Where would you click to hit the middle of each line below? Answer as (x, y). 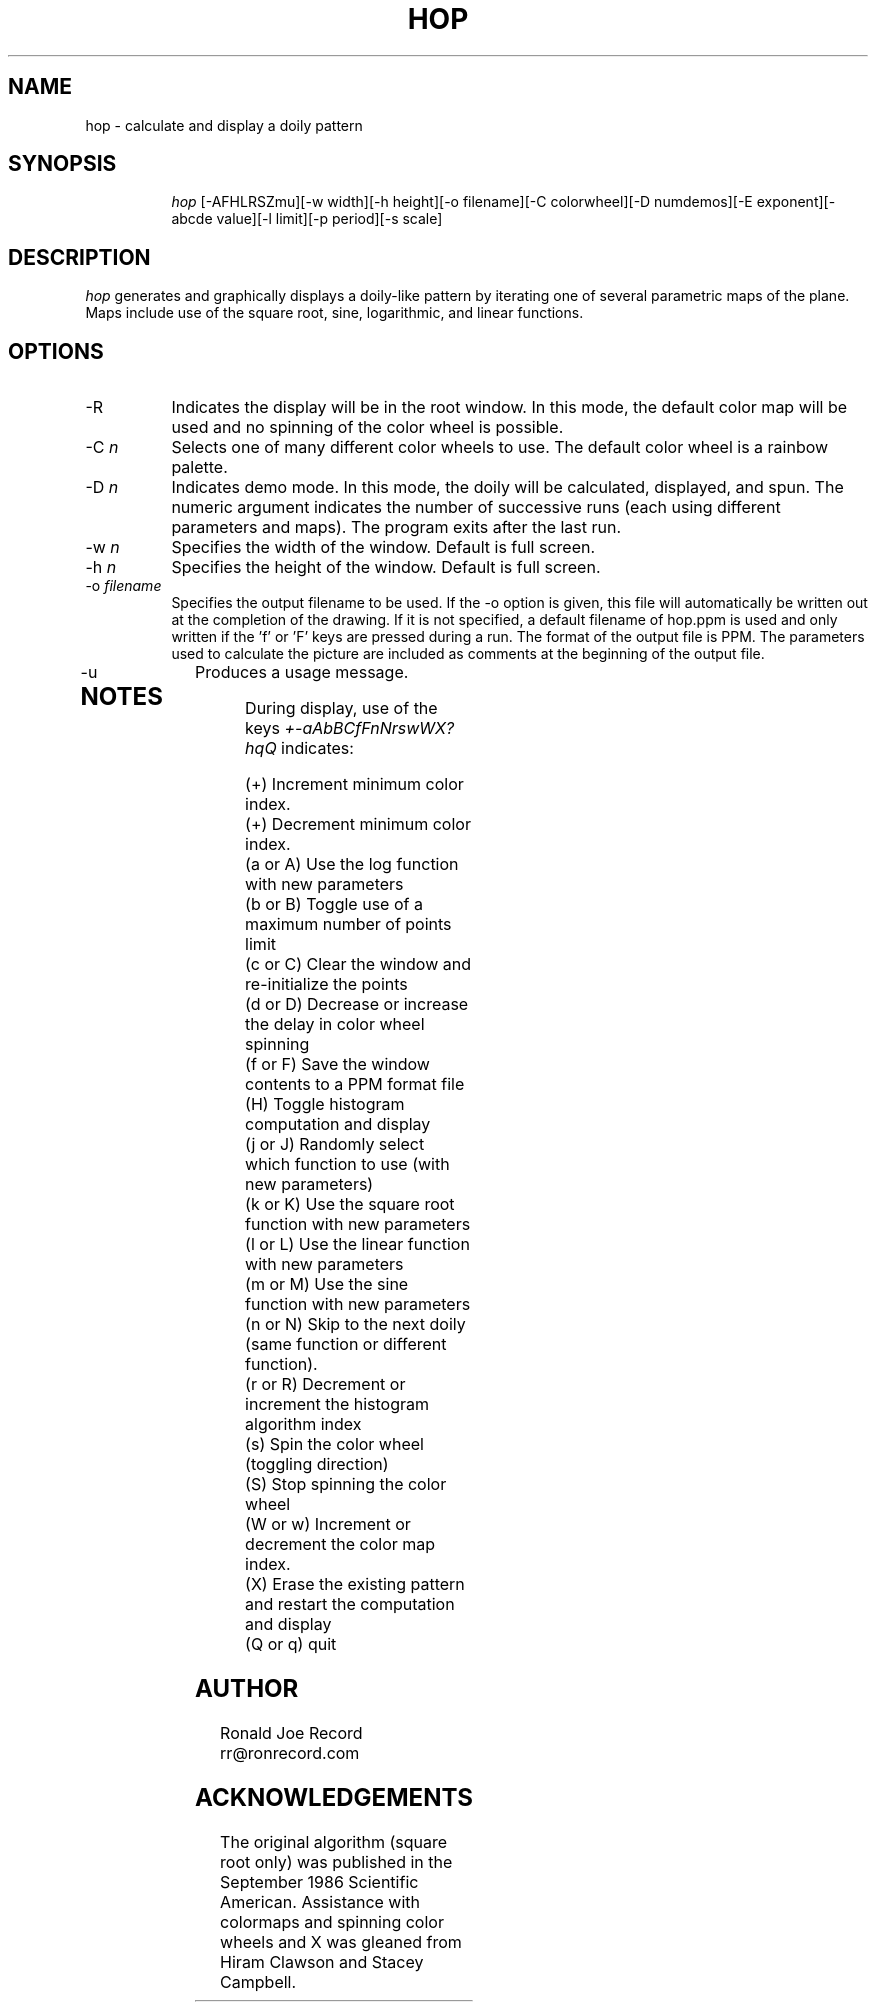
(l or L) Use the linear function (357, 1244)
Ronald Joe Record (291, 1732)
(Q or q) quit (291, 1644)
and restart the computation (350, 1604)
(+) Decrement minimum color (358, 824)
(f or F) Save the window (337, 1064)
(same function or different (346, 1344)
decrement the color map (340, 1544)
